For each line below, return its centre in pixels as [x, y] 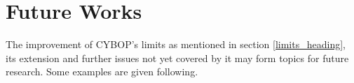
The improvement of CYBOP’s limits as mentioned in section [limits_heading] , [176, 44]
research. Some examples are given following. [102, 71]
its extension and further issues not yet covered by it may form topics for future [177, 58]
